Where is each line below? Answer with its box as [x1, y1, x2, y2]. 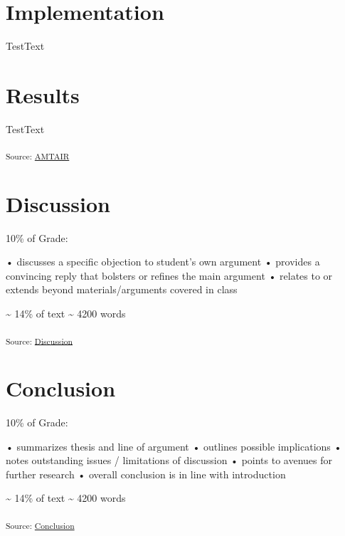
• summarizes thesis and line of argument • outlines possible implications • [6, 438, 342, 453]
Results [6, 80, 80, 109]
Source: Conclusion [6, 519, 75, 531]
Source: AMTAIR [6, 150, 70, 162]
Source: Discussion [6, 335, 73, 347]
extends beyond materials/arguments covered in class [6, 282, 238, 297]
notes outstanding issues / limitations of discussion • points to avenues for [6, 453, 332, 468]
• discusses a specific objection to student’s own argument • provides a [6, 254, 320, 269]
